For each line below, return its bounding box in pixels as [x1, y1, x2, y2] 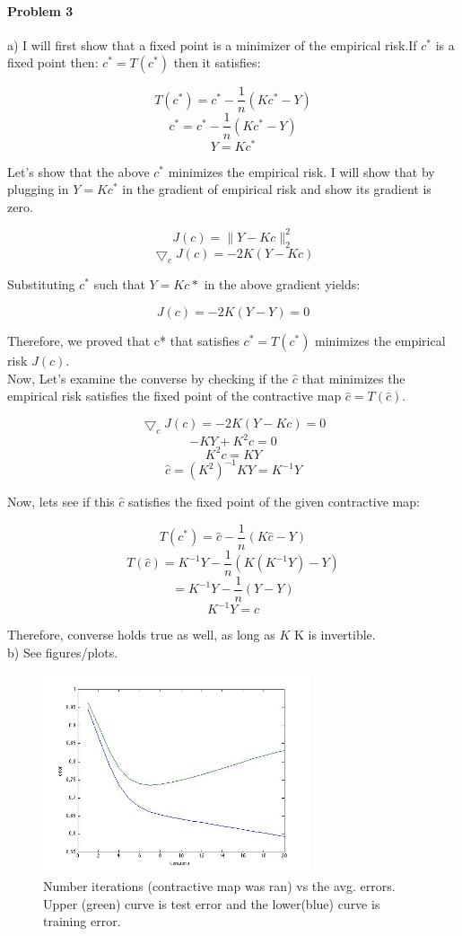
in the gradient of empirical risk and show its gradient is [122, 180, 431, 199]
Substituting [7, 275, 75, 294]
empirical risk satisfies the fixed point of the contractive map [7, 386, 342, 405]
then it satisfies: [173, 53, 261, 72]
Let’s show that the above [7, 162, 150, 181]
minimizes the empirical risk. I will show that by [168, 162, 435, 181]
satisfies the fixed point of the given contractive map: [127, 492, 420, 511]
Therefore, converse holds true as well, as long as [7, 625, 275, 644]
